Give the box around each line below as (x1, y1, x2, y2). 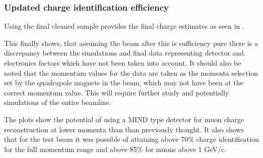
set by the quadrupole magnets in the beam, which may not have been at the (4, 77, 244, 88)
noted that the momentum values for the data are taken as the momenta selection (4, 67, 258, 78)
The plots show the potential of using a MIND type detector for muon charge (4, 114, 244, 124)
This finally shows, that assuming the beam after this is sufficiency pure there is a (4, 37, 258, 48)
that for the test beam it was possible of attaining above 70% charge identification (4, 134, 259, 144)
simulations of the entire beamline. (4, 97, 111, 108)
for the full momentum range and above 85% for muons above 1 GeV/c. (4, 143, 227, 154)
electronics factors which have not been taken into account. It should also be (4, 58, 241, 68)
